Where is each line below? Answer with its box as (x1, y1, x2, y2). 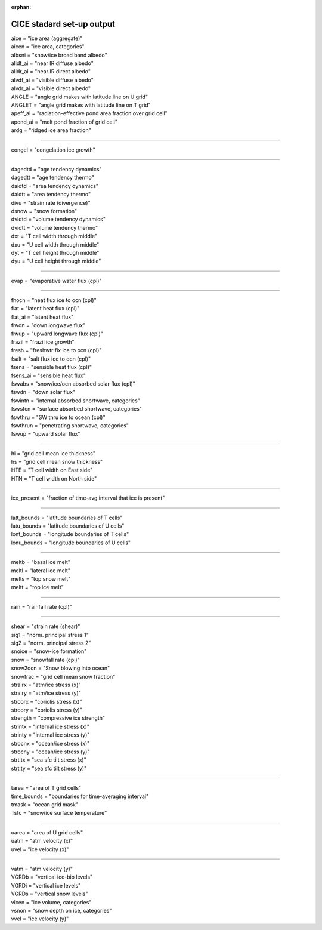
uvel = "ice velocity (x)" (11, 845, 69, 853)
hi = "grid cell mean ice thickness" (11, 449, 95, 457)
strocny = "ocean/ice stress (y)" (11, 748, 90, 755)
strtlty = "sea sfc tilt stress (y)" (11, 765, 87, 772)
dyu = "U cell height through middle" (11, 257, 101, 265)
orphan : (11, 4, 32, 10)
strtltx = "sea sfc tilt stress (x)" (11, 756, 86, 763)
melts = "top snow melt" (11, 575, 71, 582)
